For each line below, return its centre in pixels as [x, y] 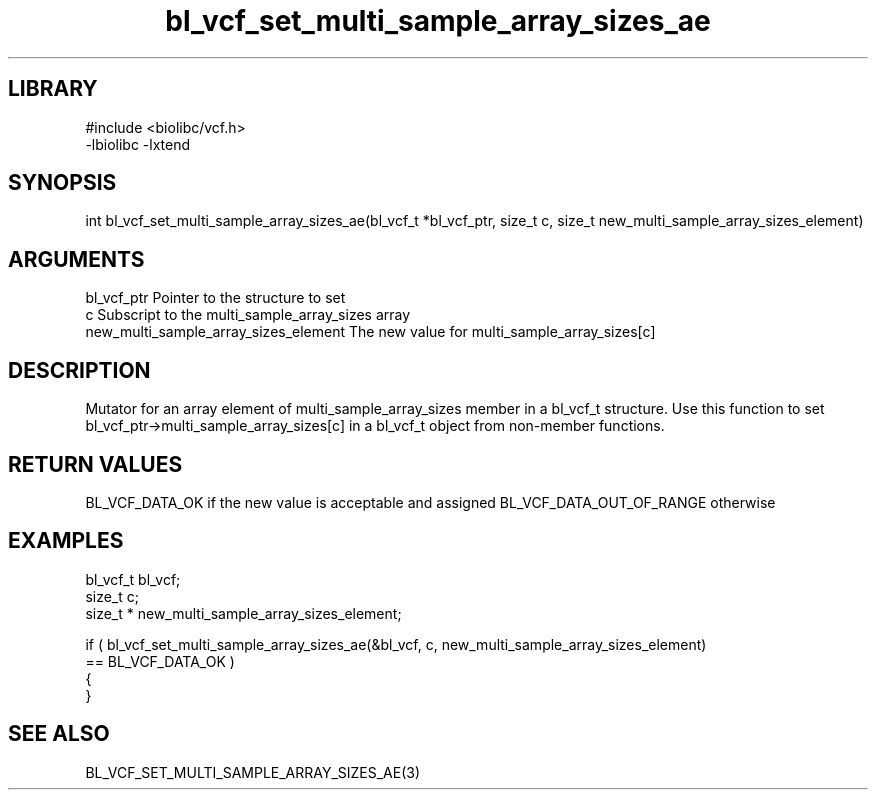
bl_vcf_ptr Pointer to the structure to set [215, 298]
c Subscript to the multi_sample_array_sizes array [248, 315]
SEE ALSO [59, 734]
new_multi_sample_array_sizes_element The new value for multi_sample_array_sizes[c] [370, 332]
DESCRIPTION [79, 370]
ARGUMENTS [76, 259]
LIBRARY [53, 89]
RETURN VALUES [95, 464]
